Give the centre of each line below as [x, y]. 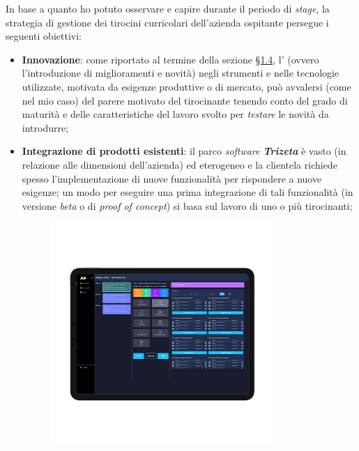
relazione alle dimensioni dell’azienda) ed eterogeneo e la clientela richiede [179, 164]
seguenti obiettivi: [44, 36]
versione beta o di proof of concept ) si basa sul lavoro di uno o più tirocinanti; [187, 205]
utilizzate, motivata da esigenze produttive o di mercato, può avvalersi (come [186, 86]
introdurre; [45, 127]
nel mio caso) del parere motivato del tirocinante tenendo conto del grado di [185, 100]
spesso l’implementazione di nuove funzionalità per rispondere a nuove [172, 178]
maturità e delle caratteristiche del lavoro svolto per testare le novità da [175, 114]
